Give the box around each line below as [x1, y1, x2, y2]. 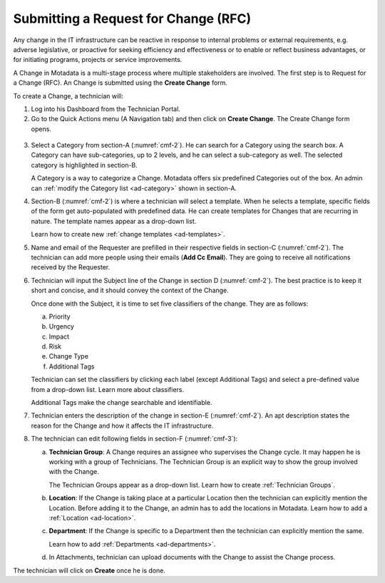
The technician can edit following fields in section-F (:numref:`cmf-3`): [31, 435, 238, 443]
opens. [31, 125, 51, 133]
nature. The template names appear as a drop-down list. [31, 217, 197, 225]
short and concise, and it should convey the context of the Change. [31, 286, 230, 295]
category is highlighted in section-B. [31, 160, 138, 169]
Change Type [48, 352, 89, 361]
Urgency [48, 322, 75, 331]
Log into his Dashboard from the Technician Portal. [31, 104, 181, 113]
